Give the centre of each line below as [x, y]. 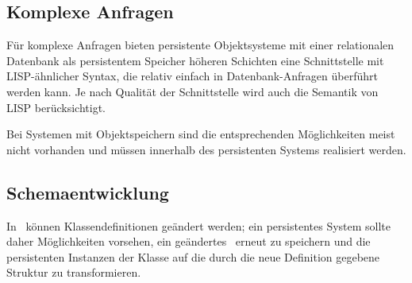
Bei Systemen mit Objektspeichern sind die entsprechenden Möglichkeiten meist [201, 134]
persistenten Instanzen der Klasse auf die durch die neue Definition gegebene [193, 256]
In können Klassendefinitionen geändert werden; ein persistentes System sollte [199, 225]
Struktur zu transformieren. [74, 272]
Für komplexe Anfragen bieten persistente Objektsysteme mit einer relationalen [200, 45]
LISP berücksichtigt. [56, 107]
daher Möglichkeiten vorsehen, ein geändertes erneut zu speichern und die [189, 241]
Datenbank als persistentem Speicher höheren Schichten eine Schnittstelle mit [195, 60]
